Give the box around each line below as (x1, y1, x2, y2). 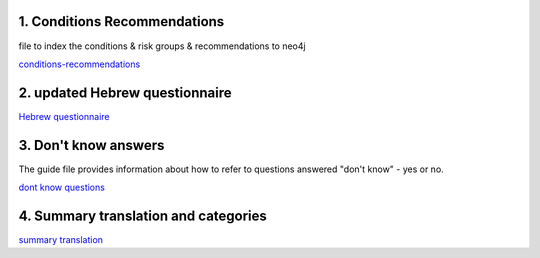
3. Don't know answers (18, 136, 165, 154)
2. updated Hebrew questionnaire (18, 84, 232, 101)
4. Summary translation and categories (18, 207, 267, 224)
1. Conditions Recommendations (18, 13, 225, 30)
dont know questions (18, 181, 105, 194)
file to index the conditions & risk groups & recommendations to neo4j (18, 40, 306, 52)
